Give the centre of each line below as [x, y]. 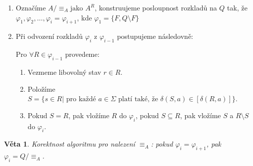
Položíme [41, 88]
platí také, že [138, 99]
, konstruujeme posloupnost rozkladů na [156, 7]
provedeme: [82, 54]
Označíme [31, 7]
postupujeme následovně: [155, 36]
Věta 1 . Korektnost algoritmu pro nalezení [70, 144]
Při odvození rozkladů [49, 36]
